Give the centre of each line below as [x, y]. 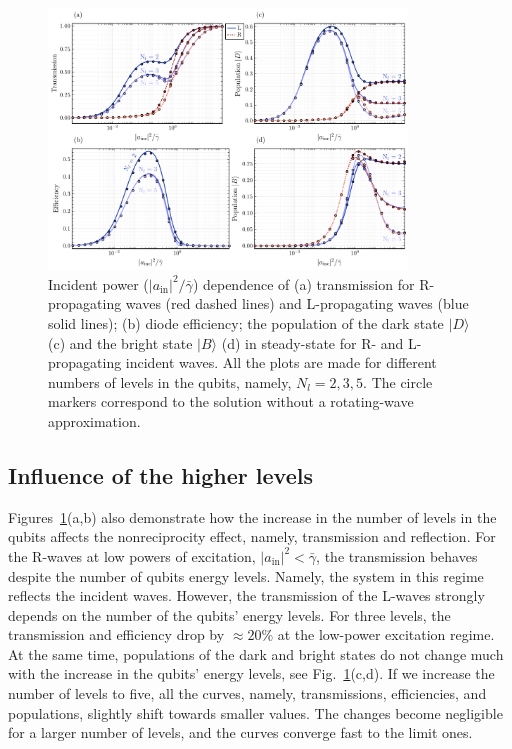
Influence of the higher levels [160, 474]
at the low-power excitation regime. [386, 634]
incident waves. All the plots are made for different [281, 362]
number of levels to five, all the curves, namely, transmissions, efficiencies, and [247, 693]
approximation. [94, 420]
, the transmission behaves [397, 555]
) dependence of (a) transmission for [303, 283]
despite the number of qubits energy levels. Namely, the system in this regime [246, 575]
